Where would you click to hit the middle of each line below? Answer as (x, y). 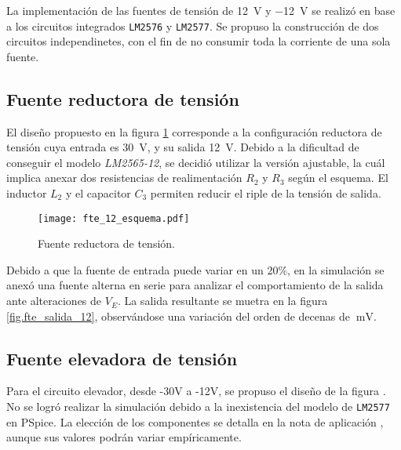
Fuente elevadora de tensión (122, 358)
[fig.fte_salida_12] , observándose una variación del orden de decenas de (178, 316)
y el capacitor (98, 193)
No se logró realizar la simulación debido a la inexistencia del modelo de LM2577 (198, 406)
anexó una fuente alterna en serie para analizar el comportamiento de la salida (195, 285)
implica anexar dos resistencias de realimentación (124, 178)
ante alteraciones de (54, 301)
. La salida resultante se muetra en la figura (222, 301)
